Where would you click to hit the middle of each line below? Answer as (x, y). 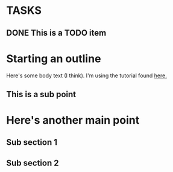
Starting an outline (54, 59)
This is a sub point (41, 94)
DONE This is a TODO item (56, 33)
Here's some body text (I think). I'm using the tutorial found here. (87, 75)
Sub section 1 (32, 142)
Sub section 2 (33, 163)
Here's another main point (73, 120)
